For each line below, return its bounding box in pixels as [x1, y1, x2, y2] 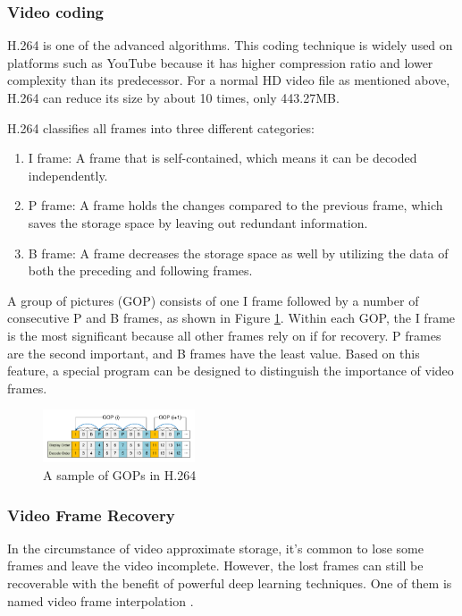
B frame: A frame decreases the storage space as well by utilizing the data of [28, 243, 449, 262]
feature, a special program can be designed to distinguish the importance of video [7, 361, 454, 380]
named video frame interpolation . [7, 591, 194, 610]
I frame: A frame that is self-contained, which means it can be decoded [28, 148, 417, 167]
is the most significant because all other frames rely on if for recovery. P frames [7, 325, 441, 344]
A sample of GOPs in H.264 [43, 466, 197, 485]
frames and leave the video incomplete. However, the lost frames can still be [7, 556, 424, 575]
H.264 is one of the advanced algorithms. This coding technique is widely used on [7, 36, 453, 55]
